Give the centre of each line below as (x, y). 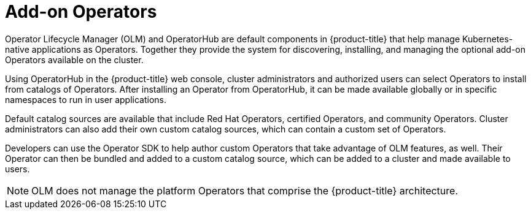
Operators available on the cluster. (74, 59)
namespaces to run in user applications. (86, 99)
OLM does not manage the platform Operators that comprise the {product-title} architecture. (245, 190)
